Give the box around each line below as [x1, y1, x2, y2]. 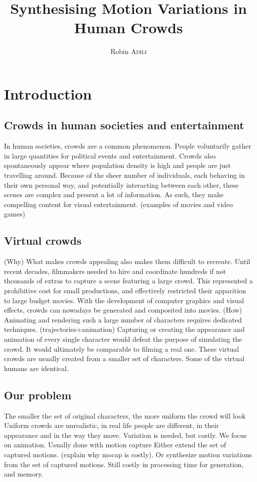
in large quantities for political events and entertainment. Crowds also [4, 150, 216, 161]
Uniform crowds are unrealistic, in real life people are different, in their [4, 420, 219, 430]
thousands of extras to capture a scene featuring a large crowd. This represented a [4, 275, 253, 286]
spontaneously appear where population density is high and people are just [4, 160, 231, 170]
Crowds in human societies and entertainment [4, 117, 244, 133]
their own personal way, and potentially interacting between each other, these [4, 179, 239, 190]
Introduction [4, 83, 92, 104]
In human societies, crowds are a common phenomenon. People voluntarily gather [4, 141, 252, 151]
